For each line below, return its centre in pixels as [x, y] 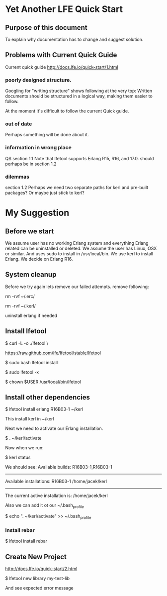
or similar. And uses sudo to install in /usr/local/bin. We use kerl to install [79, 254]
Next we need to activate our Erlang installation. [54, 428]
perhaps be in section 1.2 [31, 164]
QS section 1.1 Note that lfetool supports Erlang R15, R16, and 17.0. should [80, 158]
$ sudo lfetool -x [22, 372]
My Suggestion [37, 213]
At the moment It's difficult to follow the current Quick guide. [67, 111]
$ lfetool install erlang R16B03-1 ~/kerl [44, 409]
